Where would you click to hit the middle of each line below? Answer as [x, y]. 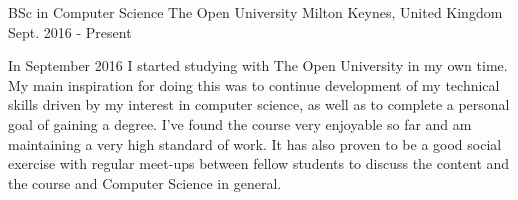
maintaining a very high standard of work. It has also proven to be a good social [255, 143]
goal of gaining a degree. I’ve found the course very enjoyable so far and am [240, 123]
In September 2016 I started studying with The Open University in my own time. [258, 65]
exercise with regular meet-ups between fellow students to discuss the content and [259, 163]
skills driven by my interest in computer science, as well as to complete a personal [259, 104]
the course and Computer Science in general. [145, 182]
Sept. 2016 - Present [70, 31]
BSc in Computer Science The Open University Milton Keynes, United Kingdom [255, 12]
